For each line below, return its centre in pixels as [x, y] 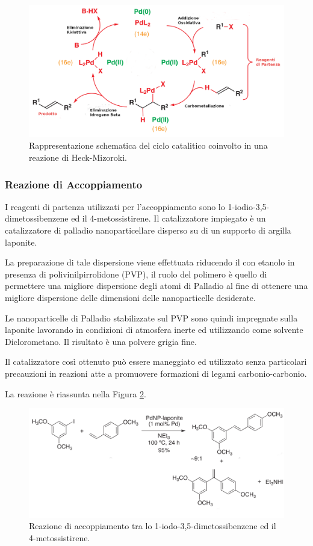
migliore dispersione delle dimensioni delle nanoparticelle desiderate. [130, 298]
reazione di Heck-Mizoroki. [78, 157]
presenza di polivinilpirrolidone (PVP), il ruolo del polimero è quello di [136, 274]
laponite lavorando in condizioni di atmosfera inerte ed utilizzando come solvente [154, 330]
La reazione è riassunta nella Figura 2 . [76, 393]
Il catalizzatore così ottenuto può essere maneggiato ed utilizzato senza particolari [156, 361]
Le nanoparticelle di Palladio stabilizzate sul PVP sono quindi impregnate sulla [151, 318]
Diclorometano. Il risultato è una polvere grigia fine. [101, 341]
